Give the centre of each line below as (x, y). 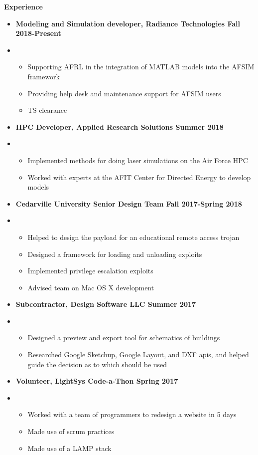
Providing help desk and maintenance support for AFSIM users (124, 93)
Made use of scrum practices (71, 431)
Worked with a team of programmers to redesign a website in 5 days (132, 414)
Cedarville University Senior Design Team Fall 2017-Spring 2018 (129, 203)
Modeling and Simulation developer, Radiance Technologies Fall (128, 23)
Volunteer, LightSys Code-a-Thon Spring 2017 (97, 381)
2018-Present (38, 33)
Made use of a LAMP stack (69, 448)
